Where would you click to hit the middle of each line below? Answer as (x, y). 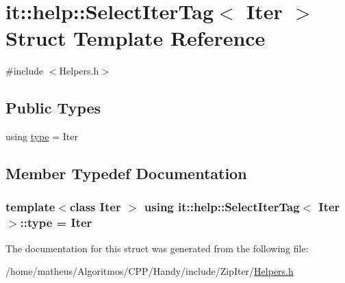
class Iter (95, 207)
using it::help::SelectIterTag (222, 207)
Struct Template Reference (136, 38)
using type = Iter (42, 136)
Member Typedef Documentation (126, 173)
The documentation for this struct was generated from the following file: (157, 248)
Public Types (53, 108)
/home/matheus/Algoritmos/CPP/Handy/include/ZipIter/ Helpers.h (150, 271)
